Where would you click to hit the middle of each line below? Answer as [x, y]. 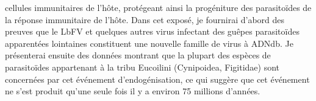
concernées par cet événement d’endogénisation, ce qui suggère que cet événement [157, 79]
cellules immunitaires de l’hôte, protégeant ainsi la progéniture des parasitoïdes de [158, 7]
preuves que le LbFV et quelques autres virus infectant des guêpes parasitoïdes [152, 31]
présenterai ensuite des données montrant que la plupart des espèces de [138, 55]
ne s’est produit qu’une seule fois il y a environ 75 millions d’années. [133, 91]
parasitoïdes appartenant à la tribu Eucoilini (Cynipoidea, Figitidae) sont [142, 67]
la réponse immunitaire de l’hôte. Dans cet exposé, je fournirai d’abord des [145, 19]
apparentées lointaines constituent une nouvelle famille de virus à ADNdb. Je [149, 43]
